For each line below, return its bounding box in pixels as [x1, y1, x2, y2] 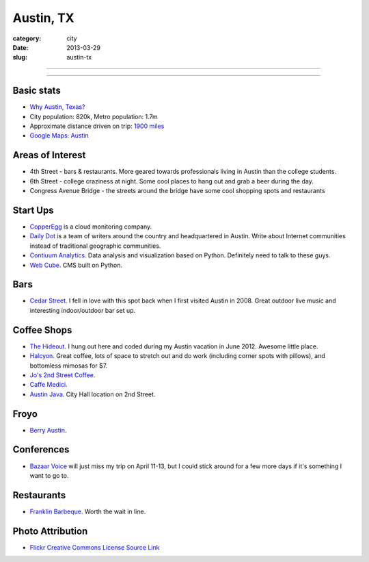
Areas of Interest [12, 149, 86, 161]
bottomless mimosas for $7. [29, 361, 108, 370]
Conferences [12, 444, 70, 455]
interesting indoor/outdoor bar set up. [29, 306, 136, 314]
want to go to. [29, 471, 69, 479]
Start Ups [12, 204, 54, 216]
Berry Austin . [29, 426, 67, 434]
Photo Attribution [12, 525, 88, 537]
